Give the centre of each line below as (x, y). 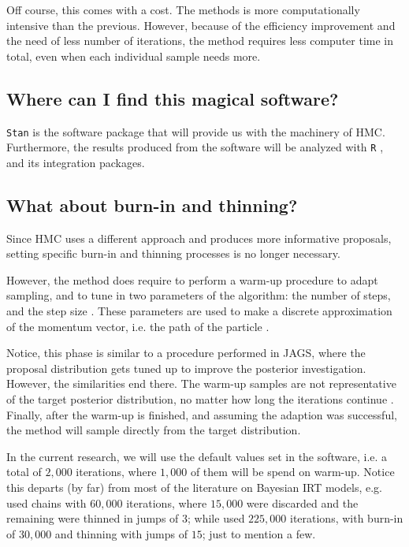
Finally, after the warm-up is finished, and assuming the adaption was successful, (202, 414)
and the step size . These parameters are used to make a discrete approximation (199, 311)
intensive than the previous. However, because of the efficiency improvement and (201, 25)
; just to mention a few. (259, 533)
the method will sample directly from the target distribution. (154, 430)
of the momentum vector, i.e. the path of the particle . (138, 326)
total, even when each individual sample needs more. (134, 56)
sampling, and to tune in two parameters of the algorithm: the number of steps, (199, 295)
